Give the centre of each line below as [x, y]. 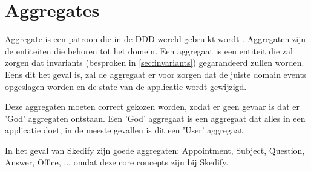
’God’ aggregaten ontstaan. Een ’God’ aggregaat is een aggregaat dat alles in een [155, 118]
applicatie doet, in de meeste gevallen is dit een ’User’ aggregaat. [125, 130]
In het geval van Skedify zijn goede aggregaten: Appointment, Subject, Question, [155, 150]
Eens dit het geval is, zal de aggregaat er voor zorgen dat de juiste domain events [156, 74]
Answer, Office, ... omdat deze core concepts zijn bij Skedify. [117, 162]
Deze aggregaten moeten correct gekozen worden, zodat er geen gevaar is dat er [152, 107]
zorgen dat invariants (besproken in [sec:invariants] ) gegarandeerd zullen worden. [155, 62]
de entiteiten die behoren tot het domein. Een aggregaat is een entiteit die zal [149, 50]
